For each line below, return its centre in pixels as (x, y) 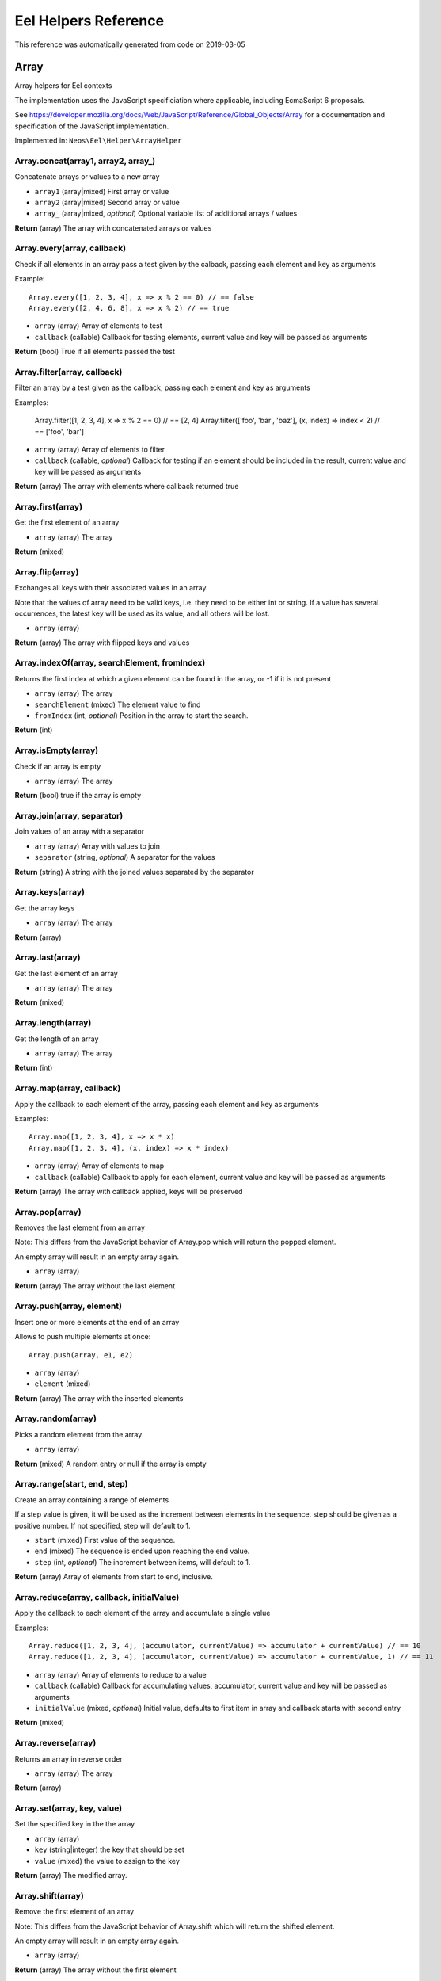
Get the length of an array (57, 1039)
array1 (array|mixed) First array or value (102, 191)
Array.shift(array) (49, 1895)
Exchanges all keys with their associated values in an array (110, 588)
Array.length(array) (53, 1023)
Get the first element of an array (67, 522)
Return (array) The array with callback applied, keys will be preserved (129, 1191)
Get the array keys (45, 908)
